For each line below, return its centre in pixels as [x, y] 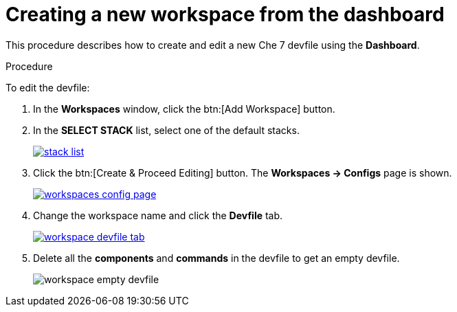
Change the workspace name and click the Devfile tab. [158, 215]
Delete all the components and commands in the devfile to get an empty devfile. [216, 258]
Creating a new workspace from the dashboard [225, 14]
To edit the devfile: [48, 87]
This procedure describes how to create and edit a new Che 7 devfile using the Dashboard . [213, 45]
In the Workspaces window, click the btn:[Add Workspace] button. [184, 109]
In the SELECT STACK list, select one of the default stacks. [166, 130]
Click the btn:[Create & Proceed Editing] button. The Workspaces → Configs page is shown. [243, 172]
